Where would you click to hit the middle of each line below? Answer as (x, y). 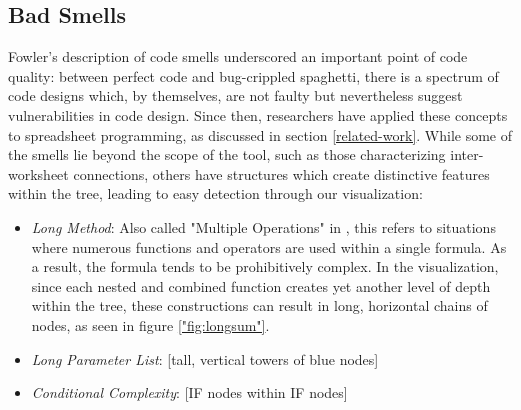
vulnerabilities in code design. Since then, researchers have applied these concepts (258, 114)
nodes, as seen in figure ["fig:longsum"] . (150, 324)
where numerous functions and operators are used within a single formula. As (269, 246)
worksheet (38, 173)
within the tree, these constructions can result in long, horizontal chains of (259, 305)
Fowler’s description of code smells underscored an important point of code (238, 56)
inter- (467, 154)
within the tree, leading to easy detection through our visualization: (215, 193)
